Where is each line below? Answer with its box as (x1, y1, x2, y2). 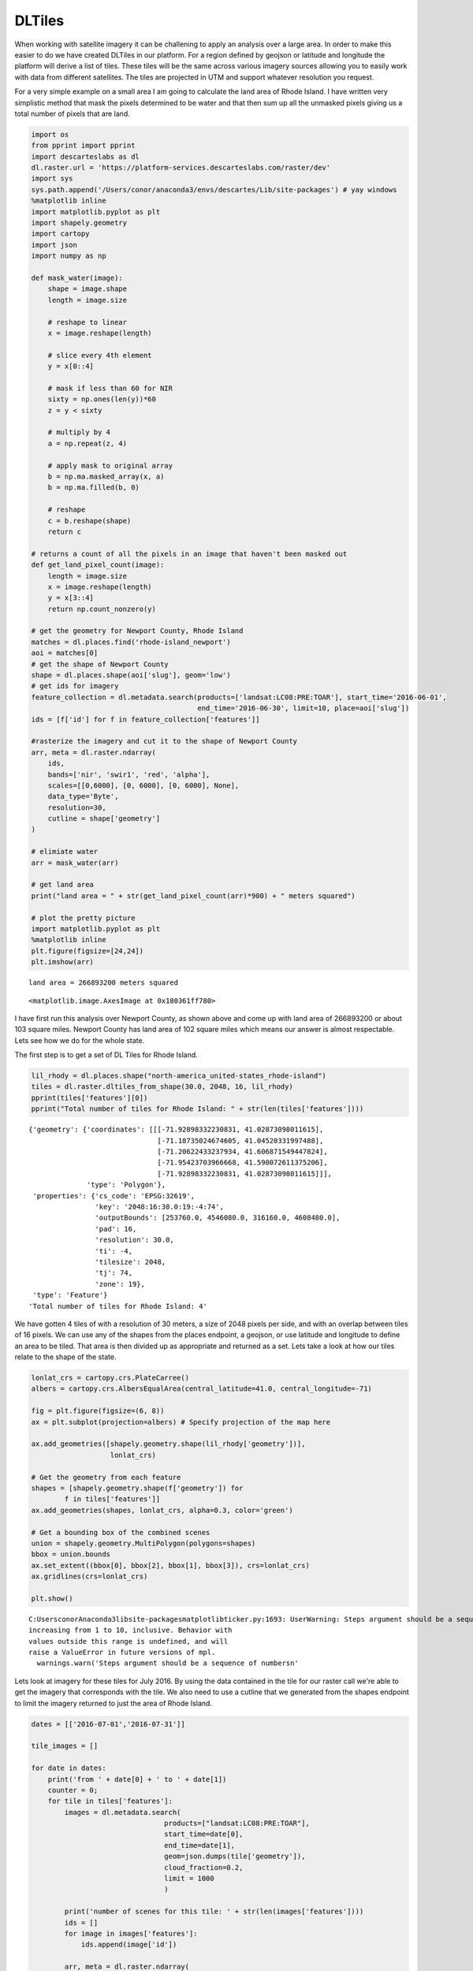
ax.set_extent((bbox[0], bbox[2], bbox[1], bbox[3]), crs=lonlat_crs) (31, 1561, 311, 1570)
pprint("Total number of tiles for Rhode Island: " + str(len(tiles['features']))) (31, 1105, 364, 1113)
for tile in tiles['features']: (47, 1797, 173, 1805)
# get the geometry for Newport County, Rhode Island (31, 627, 244, 635)
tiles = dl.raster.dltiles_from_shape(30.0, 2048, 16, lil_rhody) (31, 1082, 293, 1091)
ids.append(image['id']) (80, 1940, 177, 1949)
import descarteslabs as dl (31, 152, 140, 161)
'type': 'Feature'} (32, 1291, 108, 1300)
